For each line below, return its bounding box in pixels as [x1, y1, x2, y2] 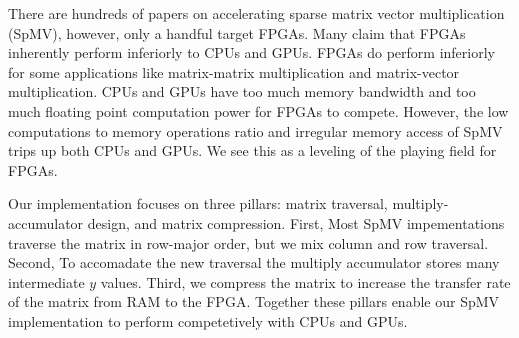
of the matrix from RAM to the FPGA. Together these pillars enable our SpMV [8, 291, 500, 312]
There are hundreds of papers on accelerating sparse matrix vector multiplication [8, 3, 505, 23]
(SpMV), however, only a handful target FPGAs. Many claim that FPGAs [8, 22, 466, 43]
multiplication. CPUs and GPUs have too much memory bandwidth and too [8, 81, 476, 102]
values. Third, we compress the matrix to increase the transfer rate [100, 271, 511, 292]
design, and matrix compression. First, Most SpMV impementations [87, 212, 505, 233]
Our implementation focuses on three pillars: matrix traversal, [8, 193, 388, 214]
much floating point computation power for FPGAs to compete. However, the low [8, 100, 509, 121]
